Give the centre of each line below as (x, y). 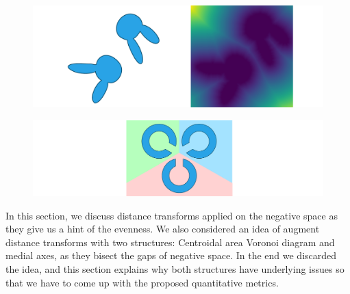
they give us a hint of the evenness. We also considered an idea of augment (163, 229)
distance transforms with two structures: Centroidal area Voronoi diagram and (170, 242)
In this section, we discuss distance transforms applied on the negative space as (172, 215)
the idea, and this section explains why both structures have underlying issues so (175, 269)
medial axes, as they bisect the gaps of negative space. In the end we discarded (171, 255)
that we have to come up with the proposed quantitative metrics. (142, 282)
